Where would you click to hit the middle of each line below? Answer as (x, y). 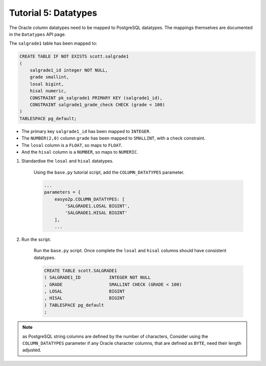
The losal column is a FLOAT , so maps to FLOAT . (72, 145)
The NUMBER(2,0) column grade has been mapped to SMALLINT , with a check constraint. (113, 138)
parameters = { (62, 192)
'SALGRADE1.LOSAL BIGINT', (97, 206)
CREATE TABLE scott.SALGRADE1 (81, 270)
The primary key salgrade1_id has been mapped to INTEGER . (86, 131)
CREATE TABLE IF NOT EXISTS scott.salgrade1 (74, 56)
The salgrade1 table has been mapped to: (53, 43)
